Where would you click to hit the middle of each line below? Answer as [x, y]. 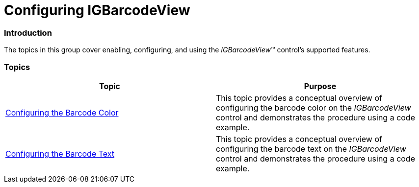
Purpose [320, 86]
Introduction [28, 33]
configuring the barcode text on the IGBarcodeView [311, 149]
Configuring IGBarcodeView [97, 10]
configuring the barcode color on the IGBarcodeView [314, 107]
